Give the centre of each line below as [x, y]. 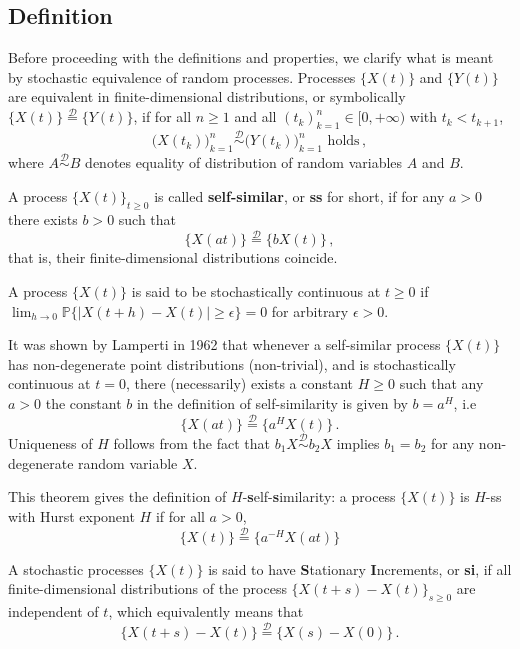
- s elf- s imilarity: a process [319, 496]
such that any [441, 383]
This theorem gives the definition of [117, 496]
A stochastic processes [76, 568]
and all [255, 116]
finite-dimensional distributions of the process [147, 588]
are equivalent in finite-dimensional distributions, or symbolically [207, 96]
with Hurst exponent [71, 515]
